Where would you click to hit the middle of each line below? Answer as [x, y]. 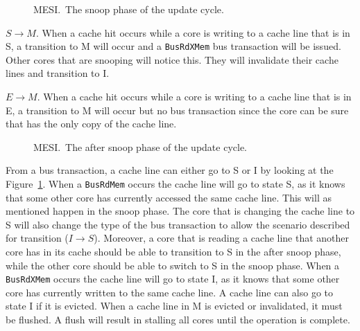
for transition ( [37, 238]
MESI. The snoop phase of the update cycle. [129, 9]
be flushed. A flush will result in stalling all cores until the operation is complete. [178, 320]
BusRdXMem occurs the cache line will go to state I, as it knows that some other [173, 279]
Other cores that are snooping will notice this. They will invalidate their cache [172, 59]
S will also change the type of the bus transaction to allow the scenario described [178, 224]
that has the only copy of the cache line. [91, 124]
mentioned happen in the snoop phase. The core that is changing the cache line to [180, 211]
